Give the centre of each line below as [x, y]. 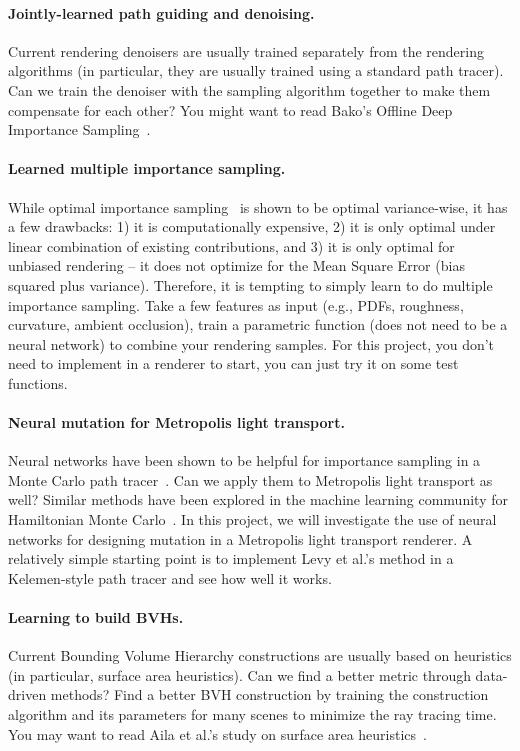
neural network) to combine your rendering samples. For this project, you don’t [251, 343]
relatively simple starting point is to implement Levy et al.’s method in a [231, 558]
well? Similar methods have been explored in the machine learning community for [258, 499]
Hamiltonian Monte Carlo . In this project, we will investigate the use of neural [252, 519]
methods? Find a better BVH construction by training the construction [269, 694]
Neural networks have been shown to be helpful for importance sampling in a [244, 460]
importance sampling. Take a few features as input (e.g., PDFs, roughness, [236, 304]
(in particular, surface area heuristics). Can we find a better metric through [239, 674]
